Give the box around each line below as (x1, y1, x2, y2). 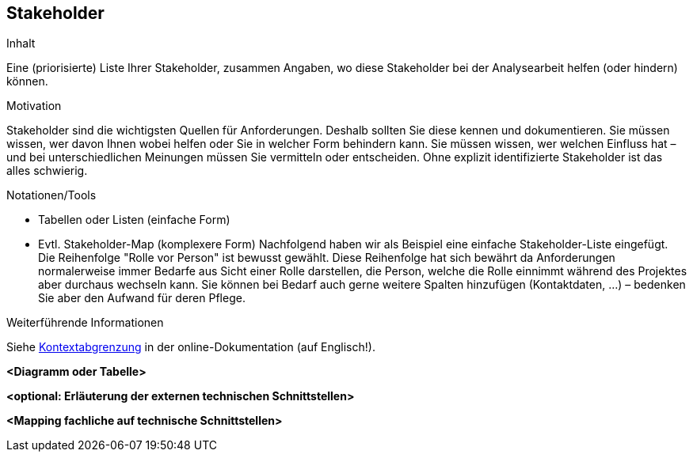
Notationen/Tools (6, 188, 97, 203)
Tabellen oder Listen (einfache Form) (38, 213, 230, 227)
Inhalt (6, 36, 36, 51)
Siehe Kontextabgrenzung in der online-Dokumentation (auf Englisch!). (6, 340, 375, 354)
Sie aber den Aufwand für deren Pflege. (38, 291, 246, 305)
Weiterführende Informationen (6, 316, 164, 330)
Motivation (6, 99, 62, 113)
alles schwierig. (6, 164, 88, 178)
